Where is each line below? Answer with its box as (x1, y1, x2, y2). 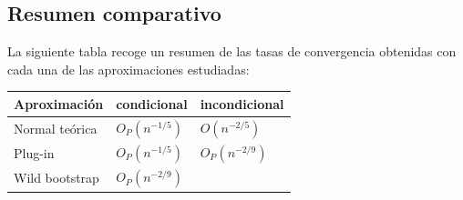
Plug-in (14, 144, 55, 163)
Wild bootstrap (14, 168, 99, 187)
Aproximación (14, 94, 104, 113)
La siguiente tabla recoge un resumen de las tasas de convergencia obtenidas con (7, 42, 457, 61)
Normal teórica (14, 118, 98, 137)
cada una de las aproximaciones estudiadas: (7, 59, 250, 78)
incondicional (200, 94, 284, 113)
